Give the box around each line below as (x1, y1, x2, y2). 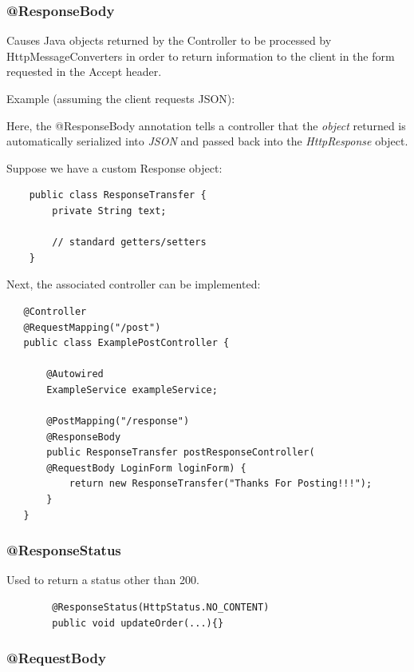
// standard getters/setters (52, 237, 207, 249)
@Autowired (46, 368, 104, 380)
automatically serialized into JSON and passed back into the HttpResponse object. (6, 133, 408, 149)
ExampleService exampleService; (46, 384, 218, 396)
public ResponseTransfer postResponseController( (46, 447, 315, 459)
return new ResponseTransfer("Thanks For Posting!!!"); (69, 478, 373, 490)
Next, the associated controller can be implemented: (6, 276, 261, 292)
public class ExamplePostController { (23, 337, 230, 349)
